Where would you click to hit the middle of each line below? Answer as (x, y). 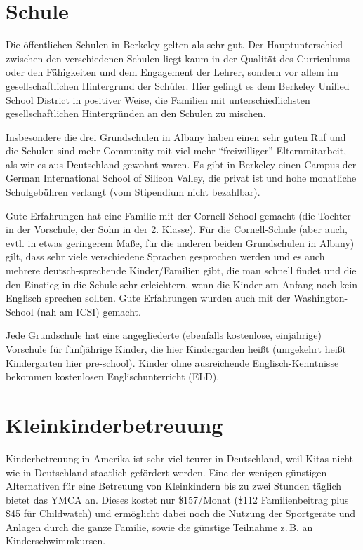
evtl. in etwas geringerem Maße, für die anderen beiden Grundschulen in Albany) (180, 242)
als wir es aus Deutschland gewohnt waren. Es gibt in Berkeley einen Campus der (181, 164)
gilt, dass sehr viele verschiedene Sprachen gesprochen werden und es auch (165, 256)
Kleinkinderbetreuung (114, 424)
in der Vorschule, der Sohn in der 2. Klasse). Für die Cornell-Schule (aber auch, (177, 229)
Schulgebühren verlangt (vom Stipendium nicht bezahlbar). (133, 192)
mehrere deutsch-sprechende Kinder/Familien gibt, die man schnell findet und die (181, 270)
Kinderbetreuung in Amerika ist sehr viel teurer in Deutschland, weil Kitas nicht (180, 458)
